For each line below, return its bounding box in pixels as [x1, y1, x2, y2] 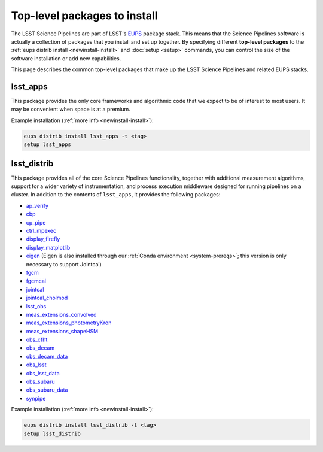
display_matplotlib [26, 244, 71, 251]
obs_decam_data [26, 353, 68, 360]
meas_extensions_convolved [26, 311, 97, 318]
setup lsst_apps [23, 141, 72, 148]
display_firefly [26, 235, 60, 242]
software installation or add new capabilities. [11, 54, 121, 62]
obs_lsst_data [26, 369, 60, 377]
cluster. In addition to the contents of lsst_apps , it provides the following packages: [11, 191, 221, 198]
